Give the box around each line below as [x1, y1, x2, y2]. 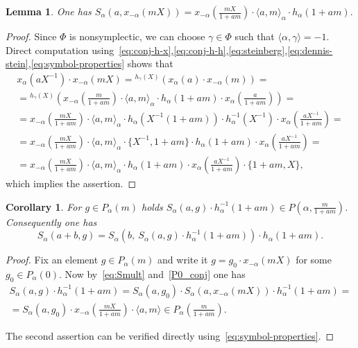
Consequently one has [6, 214, 97, 229]
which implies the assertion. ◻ [6, 175, 137, 190]
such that [235, 29, 275, 43]
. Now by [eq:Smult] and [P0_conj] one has [59, 266, 246, 281]
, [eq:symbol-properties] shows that [28, 56, 173, 71]
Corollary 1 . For [6, 199, 82, 214]
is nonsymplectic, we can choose [69, 29, 205, 43]
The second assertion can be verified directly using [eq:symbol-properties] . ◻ [6, 328, 334, 342]
